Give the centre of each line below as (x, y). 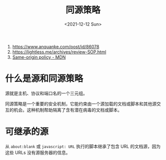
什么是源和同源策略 (44, 79)
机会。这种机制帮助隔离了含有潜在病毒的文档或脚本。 (68, 110)
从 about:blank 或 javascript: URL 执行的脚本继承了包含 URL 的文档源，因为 (83, 146)
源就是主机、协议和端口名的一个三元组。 (46, 93)
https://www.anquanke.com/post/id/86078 (56, 46)
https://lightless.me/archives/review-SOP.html (59, 52)
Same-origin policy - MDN (39, 57)
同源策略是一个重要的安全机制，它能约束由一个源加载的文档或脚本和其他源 (81, 104)
